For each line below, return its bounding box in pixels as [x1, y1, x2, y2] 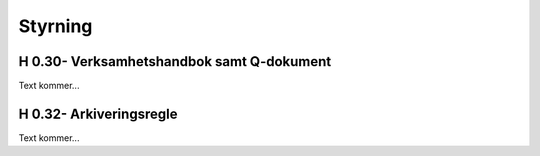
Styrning [18, 15, 93, 37]
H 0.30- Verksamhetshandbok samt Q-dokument [18, 53, 332, 70]
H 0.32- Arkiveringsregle [18, 105, 178, 122]
